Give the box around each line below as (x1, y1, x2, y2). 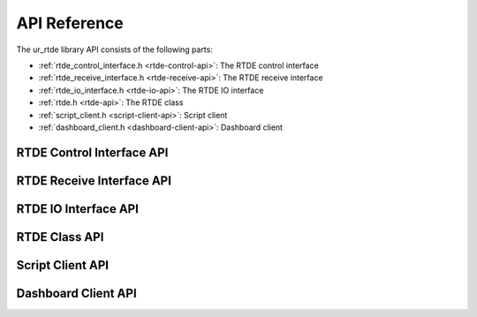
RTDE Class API (16, 230, 104, 245)
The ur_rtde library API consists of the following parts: (16, 44, 214, 55)
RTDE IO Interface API (16, 201, 139, 216)
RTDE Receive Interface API (16, 173, 172, 188)
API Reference (16, 13, 124, 33)
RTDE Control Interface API (16, 145, 169, 160)
